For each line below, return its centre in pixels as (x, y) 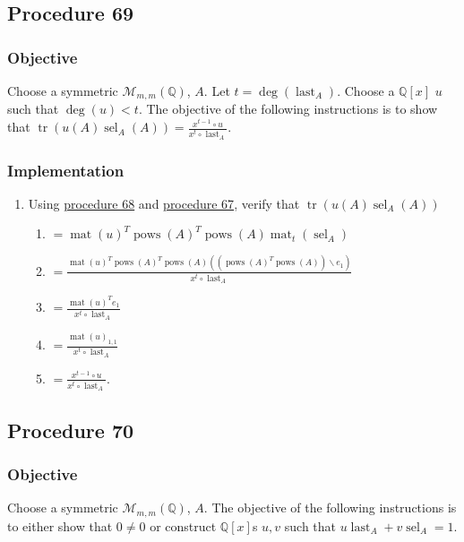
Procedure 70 (71, 430)
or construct (183, 525)
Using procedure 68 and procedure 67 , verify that (164, 203)
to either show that (60, 525)
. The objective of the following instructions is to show (288, 109)
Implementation (66, 170)
